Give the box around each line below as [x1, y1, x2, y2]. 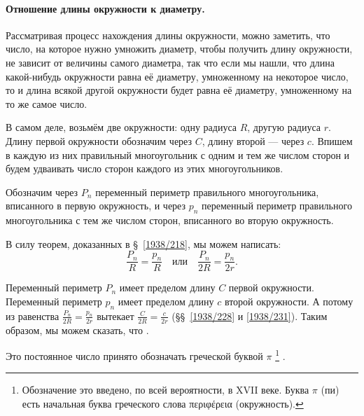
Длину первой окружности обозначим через [6, 133, 192, 148]
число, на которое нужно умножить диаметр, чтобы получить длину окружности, [6, 41, 353, 56]
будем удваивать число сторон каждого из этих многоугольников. [6, 161, 283, 176]
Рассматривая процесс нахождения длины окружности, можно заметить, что [6, 27, 330, 42]
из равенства [6, 308, 59, 323]
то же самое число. [6, 96, 87, 111]
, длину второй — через [202, 133, 304, 148]
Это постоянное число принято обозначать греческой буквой [6, 348, 263, 363]
